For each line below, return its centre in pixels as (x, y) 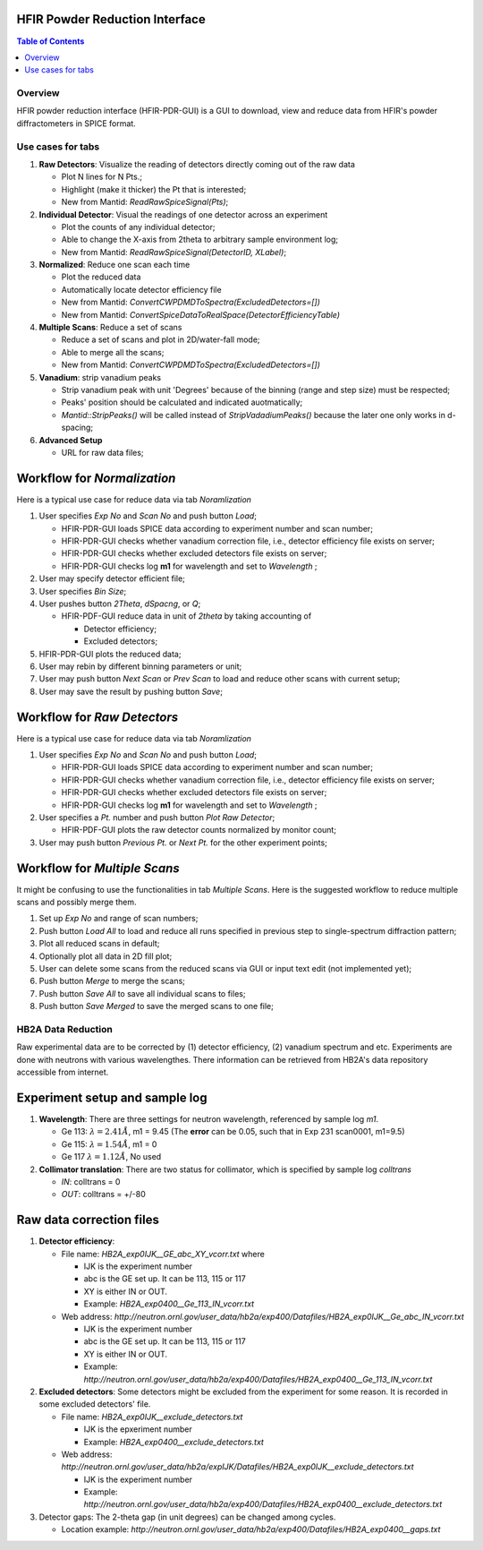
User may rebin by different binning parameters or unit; (140, 666)
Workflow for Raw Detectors (97, 717)
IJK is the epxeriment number (138, 1429)
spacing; (77, 428)
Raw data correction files (88, 1220)
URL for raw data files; (102, 452)
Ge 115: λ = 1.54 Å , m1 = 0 (109, 1144)
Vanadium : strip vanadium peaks (100, 377)
